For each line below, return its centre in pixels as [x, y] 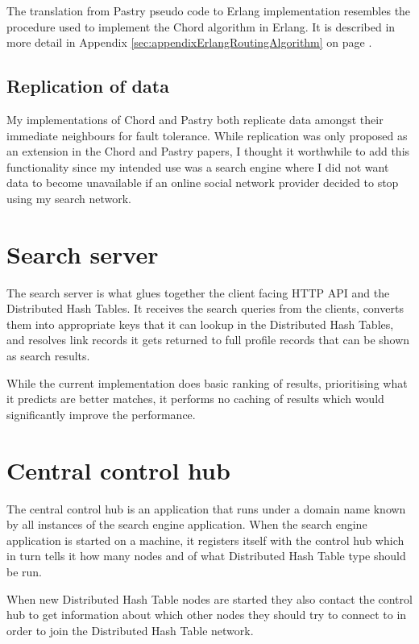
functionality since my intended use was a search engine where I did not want [198, 166]
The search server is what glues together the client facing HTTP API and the [198, 292]
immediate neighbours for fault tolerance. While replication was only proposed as [207, 135]
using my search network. [69, 198]
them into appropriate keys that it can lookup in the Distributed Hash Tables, [200, 324]
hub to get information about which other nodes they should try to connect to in [207, 615]
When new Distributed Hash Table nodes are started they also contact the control [209, 598]
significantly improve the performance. [101, 414]
